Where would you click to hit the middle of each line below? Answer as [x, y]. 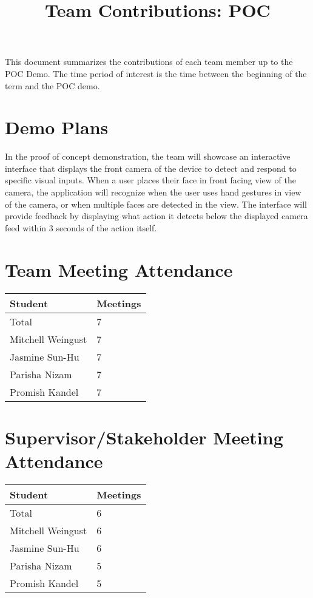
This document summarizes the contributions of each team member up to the [149, 62]
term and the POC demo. [52, 85]
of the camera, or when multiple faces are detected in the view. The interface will [156, 204]
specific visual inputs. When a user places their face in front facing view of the [151, 180]
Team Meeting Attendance [119, 269]
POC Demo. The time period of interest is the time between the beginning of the [156, 73]
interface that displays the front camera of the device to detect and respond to [151, 168]
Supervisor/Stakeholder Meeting [144, 437]
